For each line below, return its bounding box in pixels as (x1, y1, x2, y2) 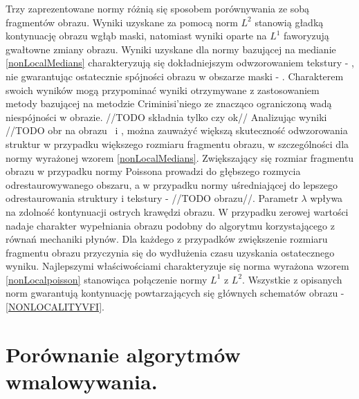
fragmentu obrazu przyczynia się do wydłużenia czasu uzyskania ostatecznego (6, 245, 335, 259)
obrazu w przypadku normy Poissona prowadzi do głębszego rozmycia (6, 164, 301, 178)
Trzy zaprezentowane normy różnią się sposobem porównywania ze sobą (6, 1, 310, 15)
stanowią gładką (255, 15, 324, 29)
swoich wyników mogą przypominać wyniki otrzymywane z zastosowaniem (6, 82, 320, 97)
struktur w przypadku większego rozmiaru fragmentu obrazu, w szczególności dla (6, 136, 349, 151)
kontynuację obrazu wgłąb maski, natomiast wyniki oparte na (6, 28, 267, 43)
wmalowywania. (6, 367, 158, 396)
